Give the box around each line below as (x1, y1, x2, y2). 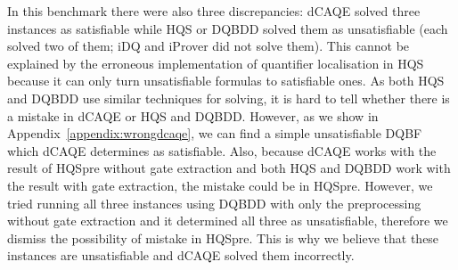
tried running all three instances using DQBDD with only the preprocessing (7, 193, 421, 212)
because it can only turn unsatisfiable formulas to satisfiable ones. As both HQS (7, 71, 445, 90)
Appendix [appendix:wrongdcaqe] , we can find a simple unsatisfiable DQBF (7, 124, 422, 143)
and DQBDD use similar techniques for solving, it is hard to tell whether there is (7, 88, 450, 107)
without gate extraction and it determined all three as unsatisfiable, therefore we (7, 211, 448, 230)
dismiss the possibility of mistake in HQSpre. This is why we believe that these (7, 228, 439, 247)
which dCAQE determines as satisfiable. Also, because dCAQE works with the (7, 141, 437, 160)
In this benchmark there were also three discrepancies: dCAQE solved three (7, 2, 421, 20)
